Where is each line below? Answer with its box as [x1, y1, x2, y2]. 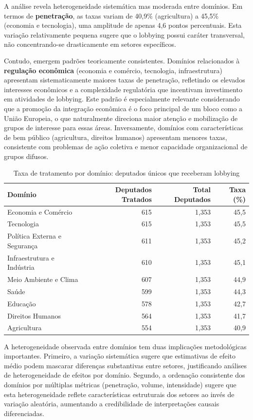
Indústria [7, 262, 35, 272]
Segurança [7, 240, 38, 250]
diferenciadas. [4, 408, 44, 418]
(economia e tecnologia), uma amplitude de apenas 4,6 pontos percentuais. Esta [4, 20, 242, 30]
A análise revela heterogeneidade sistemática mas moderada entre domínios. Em [4, 1, 243, 11]
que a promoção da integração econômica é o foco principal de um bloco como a [4, 103, 243, 113]
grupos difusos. [4, 151, 49, 161]
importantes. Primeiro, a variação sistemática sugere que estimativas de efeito [4, 351, 236, 361]
